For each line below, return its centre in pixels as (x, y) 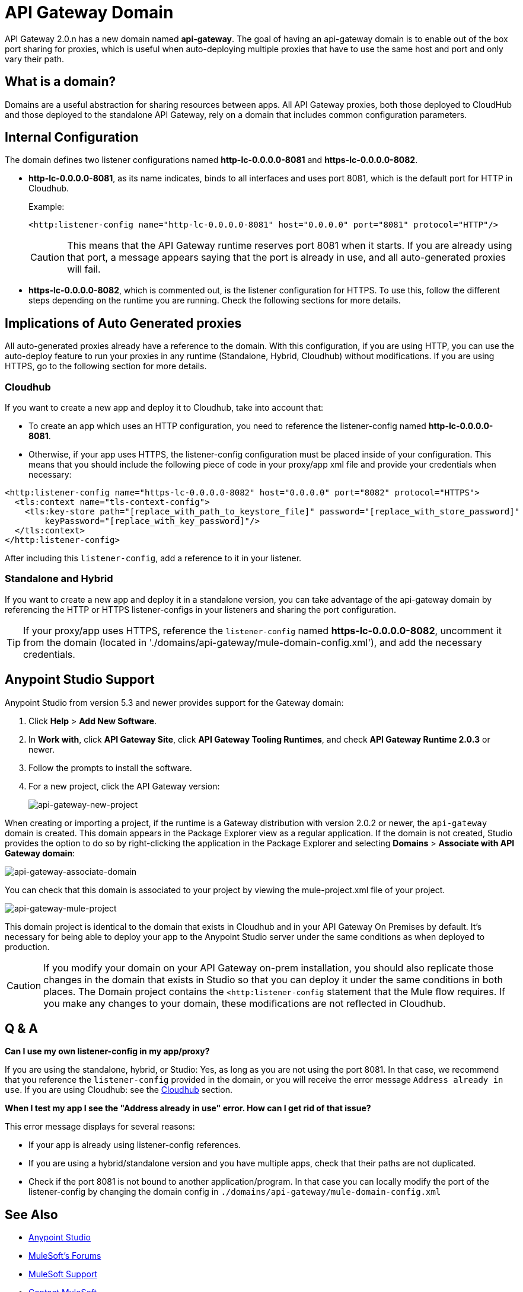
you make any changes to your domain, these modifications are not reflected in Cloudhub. (245, 1003)
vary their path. (35, 59)
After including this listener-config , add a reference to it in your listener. (153, 558)
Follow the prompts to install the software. (110, 767)
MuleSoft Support (63, 1274)
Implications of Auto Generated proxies (123, 323)
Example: (47, 207)
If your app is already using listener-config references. (135, 1145)
